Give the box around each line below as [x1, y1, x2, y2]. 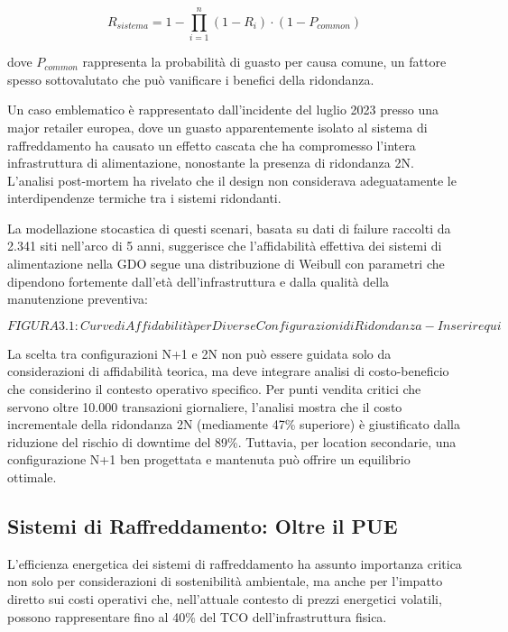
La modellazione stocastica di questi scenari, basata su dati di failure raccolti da [7, 218, 451, 237]
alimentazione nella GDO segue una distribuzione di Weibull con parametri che [7, 254, 445, 273]
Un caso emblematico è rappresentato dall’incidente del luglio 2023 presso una [7, 100, 439, 119]
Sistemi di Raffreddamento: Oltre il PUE [7, 511, 398, 539]
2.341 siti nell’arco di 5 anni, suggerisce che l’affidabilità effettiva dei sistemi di [7, 236, 442, 255]
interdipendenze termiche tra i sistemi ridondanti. [7, 188, 282, 207]
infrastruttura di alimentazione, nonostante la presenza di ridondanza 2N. [7, 153, 414, 172]
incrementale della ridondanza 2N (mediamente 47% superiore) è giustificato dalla [7, 415, 460, 434]
